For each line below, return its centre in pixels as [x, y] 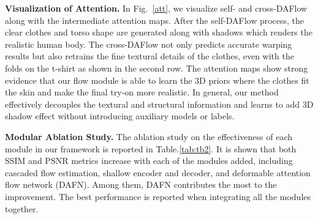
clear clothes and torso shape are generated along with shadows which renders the [159, 32]
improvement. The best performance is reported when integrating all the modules [158, 196]
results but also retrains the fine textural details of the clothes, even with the [150, 56]
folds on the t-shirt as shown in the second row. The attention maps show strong [157, 68]
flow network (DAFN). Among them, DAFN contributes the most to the [141, 184]
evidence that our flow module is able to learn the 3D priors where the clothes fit [157, 80]
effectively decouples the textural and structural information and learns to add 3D [159, 104]
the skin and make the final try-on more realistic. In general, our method [142, 92]
